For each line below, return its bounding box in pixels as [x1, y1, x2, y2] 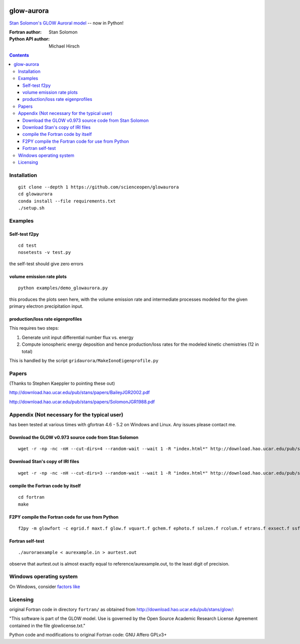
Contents [9, 52, 29, 58]
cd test [18, 243, 37, 248]
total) [21, 348, 32, 354]
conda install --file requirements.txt [18, 198, 116, 204]
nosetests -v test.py [18, 250, 71, 255]
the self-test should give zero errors [9, 260, 83, 267]
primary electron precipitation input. [9, 303, 83, 309]
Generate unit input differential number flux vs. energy [21, 334, 133, 340]
